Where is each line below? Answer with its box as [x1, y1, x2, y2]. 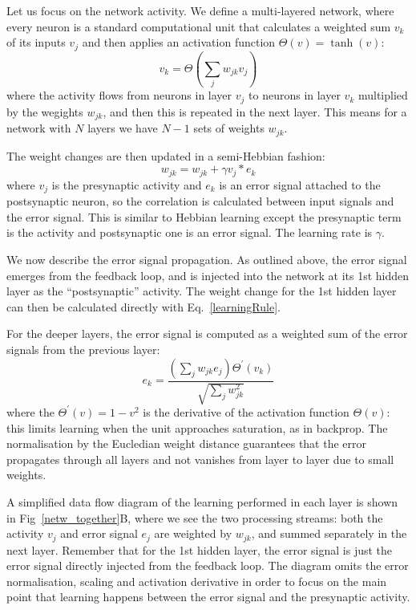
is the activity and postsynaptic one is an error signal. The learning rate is [6, 224, 373, 241]
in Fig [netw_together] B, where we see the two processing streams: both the [6, 509, 383, 526]
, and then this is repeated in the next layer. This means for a [103, 103, 407, 120]
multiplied [357, 87, 408, 104]
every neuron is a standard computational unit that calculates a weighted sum [6, 18, 391, 35]
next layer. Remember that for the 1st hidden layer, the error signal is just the [6, 541, 393, 558]
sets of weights [193, 120, 265, 136]
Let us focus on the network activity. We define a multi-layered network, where [6, 2, 394, 18]
